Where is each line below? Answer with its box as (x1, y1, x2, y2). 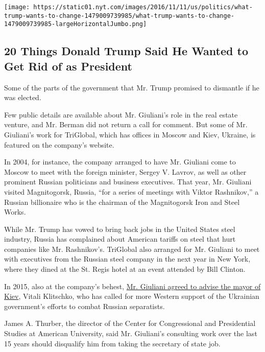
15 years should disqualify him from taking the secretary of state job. (4, 338, 221, 348)
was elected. (4, 92, 41, 103)
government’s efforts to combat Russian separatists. (4, 300, 165, 311)
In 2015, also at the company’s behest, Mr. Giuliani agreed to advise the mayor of (4, 280, 261, 291)
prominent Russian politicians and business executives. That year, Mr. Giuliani (4, 176, 252, 187)
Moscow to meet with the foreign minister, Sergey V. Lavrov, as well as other (4, 166, 247, 177)
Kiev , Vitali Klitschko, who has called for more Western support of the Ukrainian (4, 291, 259, 301)
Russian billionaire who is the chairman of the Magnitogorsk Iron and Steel (4, 196, 240, 207)
